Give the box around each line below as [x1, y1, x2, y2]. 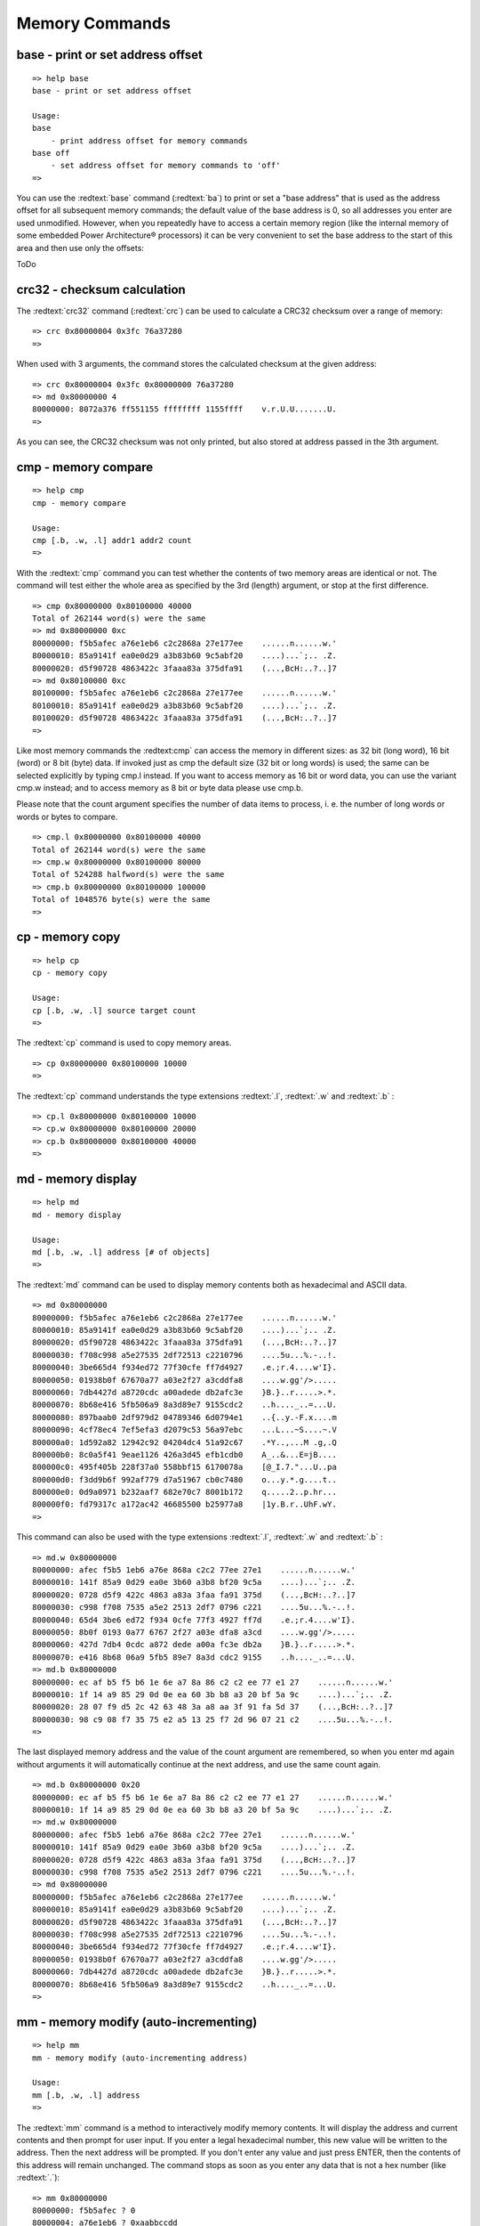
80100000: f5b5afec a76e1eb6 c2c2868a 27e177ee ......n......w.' [32, 688, 337, 698]
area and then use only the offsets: [16, 242, 144, 253]
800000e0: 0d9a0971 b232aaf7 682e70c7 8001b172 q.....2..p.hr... [32, 1487, 337, 1498]
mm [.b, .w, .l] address [32, 2090, 140, 2100]
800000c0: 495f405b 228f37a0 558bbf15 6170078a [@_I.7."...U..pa [32, 1462, 337, 1473]
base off [32, 148, 70, 158]
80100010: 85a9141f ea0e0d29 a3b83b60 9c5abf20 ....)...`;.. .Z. [32, 700, 337, 711]
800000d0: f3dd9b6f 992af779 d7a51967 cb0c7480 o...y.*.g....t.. [32, 1475, 337, 1484]
